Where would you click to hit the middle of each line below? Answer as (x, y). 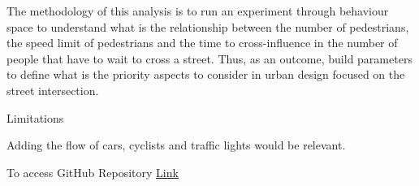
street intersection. (53, 90)
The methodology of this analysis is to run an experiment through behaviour (198, 11)
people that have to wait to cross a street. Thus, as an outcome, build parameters (209, 58)
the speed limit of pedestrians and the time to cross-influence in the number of (202, 43)
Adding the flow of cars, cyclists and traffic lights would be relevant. (176, 145)
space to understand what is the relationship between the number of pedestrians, (208, 26)
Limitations (35, 117)
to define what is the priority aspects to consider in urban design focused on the (206, 74)
